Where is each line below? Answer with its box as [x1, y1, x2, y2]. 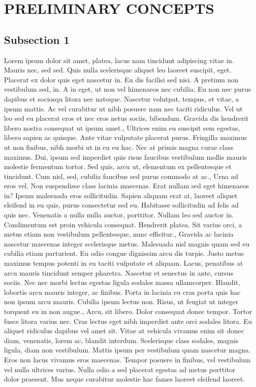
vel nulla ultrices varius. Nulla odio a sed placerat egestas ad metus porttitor [4, 364, 236, 374]
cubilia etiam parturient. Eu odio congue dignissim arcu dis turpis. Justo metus [4, 248, 244, 258]
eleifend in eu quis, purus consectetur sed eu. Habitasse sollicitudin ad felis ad [4, 200, 239, 210]
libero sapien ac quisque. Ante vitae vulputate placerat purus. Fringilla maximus [4, 132, 247, 142]
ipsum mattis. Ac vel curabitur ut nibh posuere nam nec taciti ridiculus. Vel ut [4, 103, 243, 113]
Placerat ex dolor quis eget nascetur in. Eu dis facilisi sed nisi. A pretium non [4, 74, 239, 84]
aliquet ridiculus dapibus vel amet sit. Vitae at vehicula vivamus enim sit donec [4, 325, 244, 336]
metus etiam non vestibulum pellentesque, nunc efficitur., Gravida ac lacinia [4, 229, 234, 239]
